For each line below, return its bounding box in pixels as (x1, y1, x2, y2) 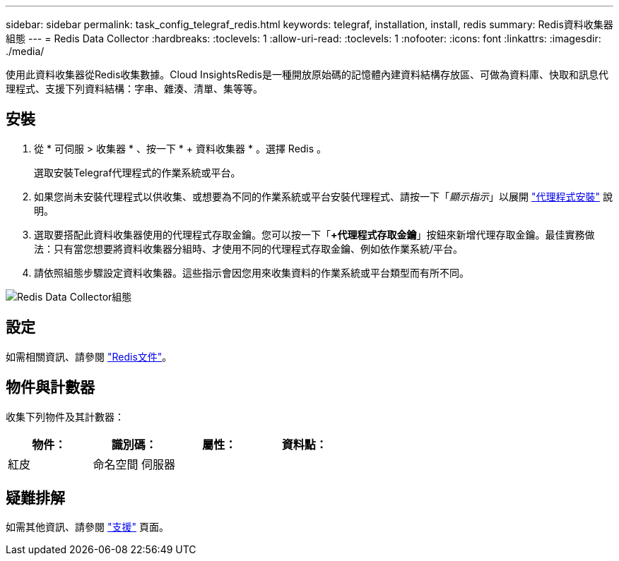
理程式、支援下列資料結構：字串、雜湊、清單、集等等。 (6, 83, 263, 95)
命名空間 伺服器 (93, 457, 176, 471)
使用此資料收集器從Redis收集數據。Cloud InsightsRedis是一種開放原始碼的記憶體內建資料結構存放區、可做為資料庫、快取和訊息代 (6, 68, 608, 80)
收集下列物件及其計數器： (6, 410, 124, 423)
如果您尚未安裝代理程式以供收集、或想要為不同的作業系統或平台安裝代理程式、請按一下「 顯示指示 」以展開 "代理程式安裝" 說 (34, 190, 613, 203)
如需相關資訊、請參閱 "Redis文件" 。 (6, 350, 172, 363)
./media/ (6, 45, 45, 57)
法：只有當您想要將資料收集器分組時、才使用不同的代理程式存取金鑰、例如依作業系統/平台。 (34, 242, 464, 255)
